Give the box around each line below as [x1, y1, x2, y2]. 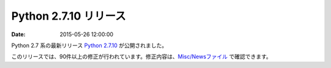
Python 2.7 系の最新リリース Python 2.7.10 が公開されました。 [11, 42, 168, 49]
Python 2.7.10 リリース [11, 9, 126, 23]
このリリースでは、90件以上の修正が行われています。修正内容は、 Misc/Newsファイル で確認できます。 [11, 53, 272, 61]
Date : [11, 31, 26, 38]
